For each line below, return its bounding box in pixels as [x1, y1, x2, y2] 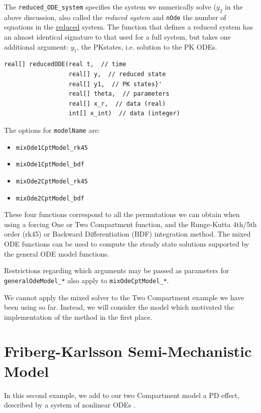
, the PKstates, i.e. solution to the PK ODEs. [77, 41, 217, 52]
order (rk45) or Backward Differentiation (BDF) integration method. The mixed [4, 229, 251, 239]
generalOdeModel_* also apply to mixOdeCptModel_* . [4, 275, 169, 285]
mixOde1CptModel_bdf [16, 161, 84, 168]
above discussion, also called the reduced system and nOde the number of [4, 12, 226, 22]
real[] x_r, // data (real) [68, 100, 166, 107]
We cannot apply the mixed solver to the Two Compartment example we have [4, 292, 244, 302]
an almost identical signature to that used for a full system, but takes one [4, 32, 231, 42]
